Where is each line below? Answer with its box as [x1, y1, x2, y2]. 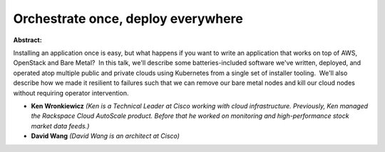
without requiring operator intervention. [13, 88, 129, 97]
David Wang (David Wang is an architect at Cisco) [31, 132, 180, 141]
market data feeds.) [31, 121, 90, 130]
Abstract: [13, 36, 42, 44]
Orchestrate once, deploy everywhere [13, 11, 244, 26]
